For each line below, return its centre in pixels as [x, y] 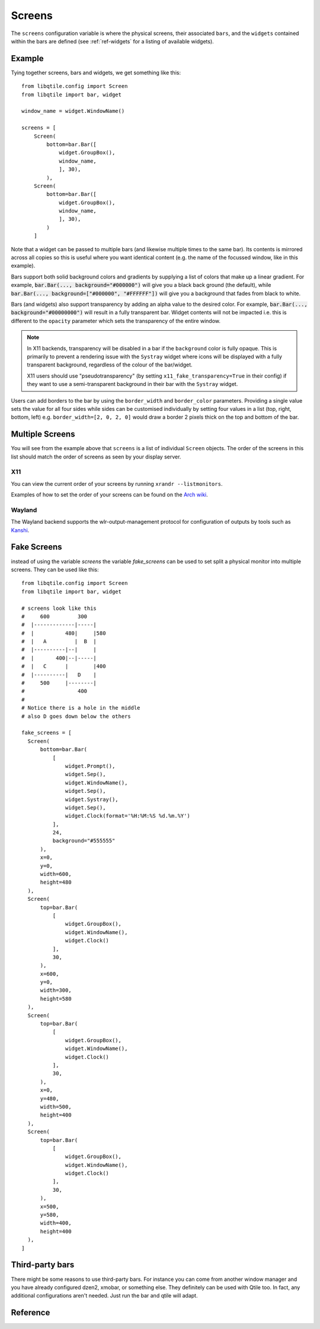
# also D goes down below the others [76, 716]
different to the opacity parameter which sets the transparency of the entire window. [116, 321]
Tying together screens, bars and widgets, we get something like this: [96, 72]
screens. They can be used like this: [55, 569]
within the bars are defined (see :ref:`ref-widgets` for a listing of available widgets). [113, 41]
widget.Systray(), [92, 799]
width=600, [56, 874]
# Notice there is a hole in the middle [81, 708]
